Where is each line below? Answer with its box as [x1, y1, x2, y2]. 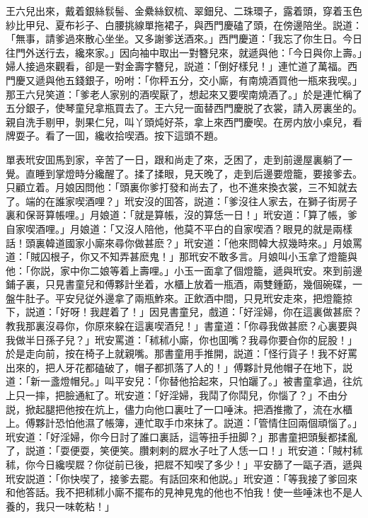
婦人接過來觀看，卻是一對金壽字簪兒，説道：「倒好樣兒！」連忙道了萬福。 [6, 59, 347, 74]
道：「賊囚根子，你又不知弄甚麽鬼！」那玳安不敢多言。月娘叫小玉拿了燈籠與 [6, 249, 357, 264]
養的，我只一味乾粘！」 [6, 498, 115, 513]
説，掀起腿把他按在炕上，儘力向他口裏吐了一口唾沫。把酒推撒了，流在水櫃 [6, 401, 352, 416]
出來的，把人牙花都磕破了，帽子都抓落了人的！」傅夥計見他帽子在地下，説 [6, 359, 352, 374]
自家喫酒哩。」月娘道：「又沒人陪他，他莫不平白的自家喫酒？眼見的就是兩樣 [6, 221, 352, 236]
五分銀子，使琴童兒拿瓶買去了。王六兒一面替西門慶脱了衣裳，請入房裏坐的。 [6, 100, 362, 115]
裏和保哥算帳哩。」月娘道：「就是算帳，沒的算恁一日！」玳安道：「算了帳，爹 [6, 207, 357, 222]
